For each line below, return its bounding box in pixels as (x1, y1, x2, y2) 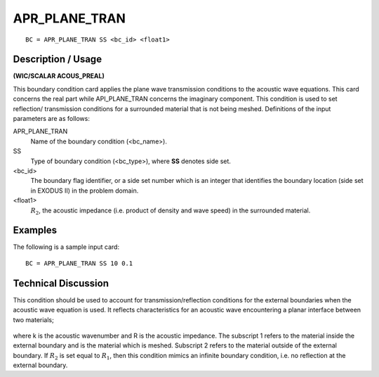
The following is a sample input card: (13, 243, 119, 251)
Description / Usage (13, 53, 102, 65)
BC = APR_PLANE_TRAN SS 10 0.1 (25, 259, 133, 267)
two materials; (13, 315, 54, 324)
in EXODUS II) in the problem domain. (30, 186, 139, 195)
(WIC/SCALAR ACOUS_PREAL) (13, 72, 105, 80)
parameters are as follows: (13, 115, 91, 123)
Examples (13, 224, 58, 236)
